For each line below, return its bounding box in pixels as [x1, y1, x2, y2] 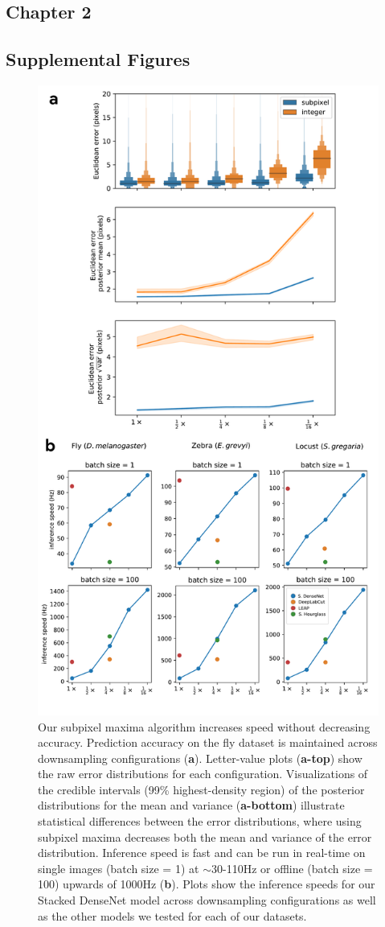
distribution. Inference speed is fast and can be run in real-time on [38, 844, 366, 861]
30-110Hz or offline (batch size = [211, 859, 373, 876]
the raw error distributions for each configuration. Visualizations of [38, 765, 368, 782]
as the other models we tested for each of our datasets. [38, 907, 307, 924]
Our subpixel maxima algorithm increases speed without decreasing [38, 718, 371, 735]
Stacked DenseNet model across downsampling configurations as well [38, 892, 376, 908]
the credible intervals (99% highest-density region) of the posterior [38, 781, 365, 797]
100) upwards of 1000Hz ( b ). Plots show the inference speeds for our [38, 875, 375, 892]
